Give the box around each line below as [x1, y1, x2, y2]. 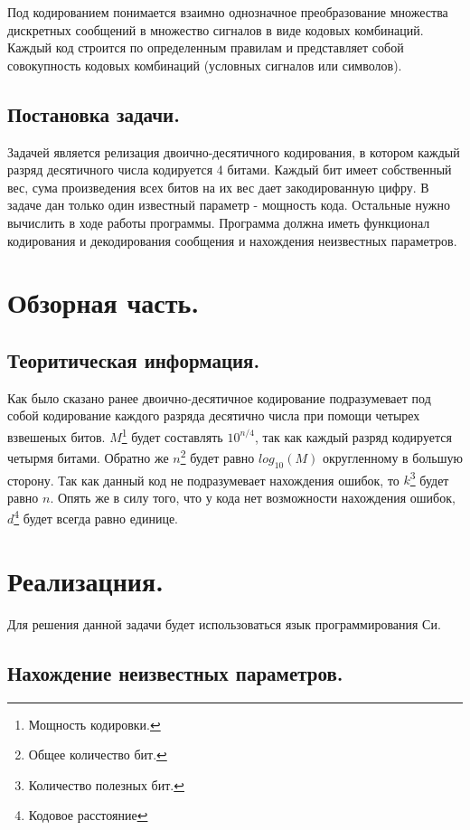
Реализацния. [7, 561, 164, 599]
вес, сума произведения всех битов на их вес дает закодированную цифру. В [7, 177, 429, 196]
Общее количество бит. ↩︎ [28, 745, 167, 764]
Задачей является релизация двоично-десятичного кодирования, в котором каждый [7, 142, 460, 161]
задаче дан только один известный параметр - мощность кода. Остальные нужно [7, 195, 450, 214]
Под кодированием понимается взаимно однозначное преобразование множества [7, 3, 448, 21]
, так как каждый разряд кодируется [254, 427, 452, 446]
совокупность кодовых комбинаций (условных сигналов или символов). [7, 55, 402, 74]
